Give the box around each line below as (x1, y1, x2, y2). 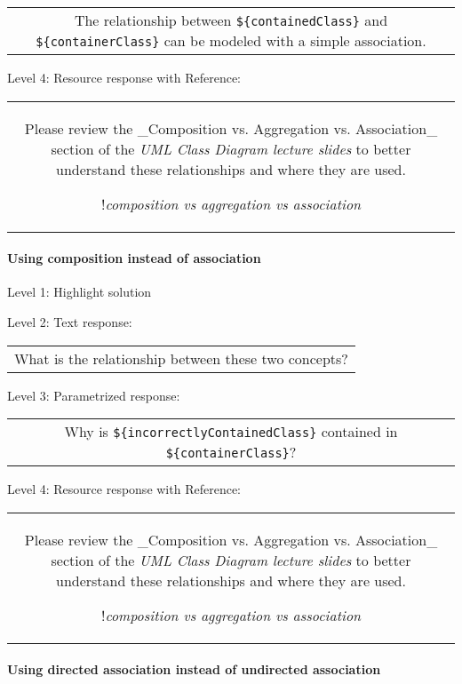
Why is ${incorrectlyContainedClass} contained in (64, 421, 398, 442)
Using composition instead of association (7, 249, 261, 267)
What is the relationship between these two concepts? (14, 347, 348, 369)
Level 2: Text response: (7, 312, 132, 330)
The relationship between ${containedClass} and (74, 10, 388, 30)
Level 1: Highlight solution (7, 282, 152, 301)
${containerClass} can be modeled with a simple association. (36, 30, 426, 51)
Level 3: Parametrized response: (7, 386, 180, 404)
